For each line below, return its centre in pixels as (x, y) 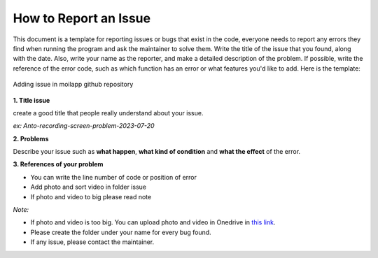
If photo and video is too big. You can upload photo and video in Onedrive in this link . (153, 222)
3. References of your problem (58, 164)
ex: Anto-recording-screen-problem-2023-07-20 (84, 126)
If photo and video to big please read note (91, 196)
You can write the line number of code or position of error (114, 177)
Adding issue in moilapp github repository (73, 85)
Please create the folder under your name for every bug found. (121, 232)
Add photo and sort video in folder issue (89, 187)
